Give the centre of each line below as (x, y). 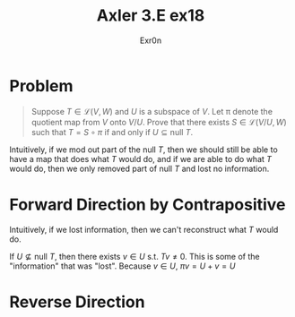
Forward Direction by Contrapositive (147, 205)
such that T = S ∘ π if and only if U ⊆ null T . (112, 132)
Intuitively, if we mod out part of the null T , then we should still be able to (143, 150)
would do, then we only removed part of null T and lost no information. (139, 168)
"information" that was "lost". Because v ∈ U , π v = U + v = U (122, 266)
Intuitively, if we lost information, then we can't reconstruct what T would (144, 229)
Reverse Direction (77, 302)
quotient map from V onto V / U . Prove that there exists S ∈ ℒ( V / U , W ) (159, 122)
